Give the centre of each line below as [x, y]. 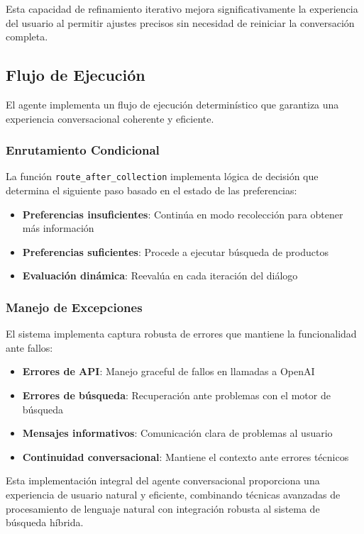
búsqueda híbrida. [45, 522]
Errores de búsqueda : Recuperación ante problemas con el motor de [176, 395]
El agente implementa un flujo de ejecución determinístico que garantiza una [172, 104]
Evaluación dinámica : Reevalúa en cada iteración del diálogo [160, 276]
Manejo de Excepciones [74, 307]
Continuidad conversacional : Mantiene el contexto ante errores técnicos [186, 456]
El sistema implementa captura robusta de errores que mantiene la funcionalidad [181, 334]
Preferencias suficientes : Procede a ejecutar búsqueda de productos [175, 251]
